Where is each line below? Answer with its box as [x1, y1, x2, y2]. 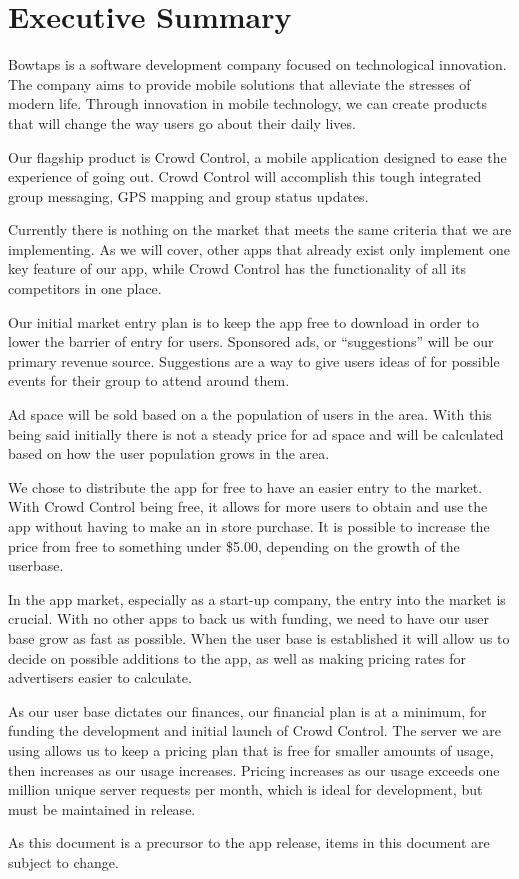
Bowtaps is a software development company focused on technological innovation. [8, 54, 507, 75]
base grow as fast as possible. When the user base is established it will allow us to [8, 627, 510, 648]
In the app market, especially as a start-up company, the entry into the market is [8, 588, 506, 609]
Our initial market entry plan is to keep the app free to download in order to [8, 311, 479, 332]
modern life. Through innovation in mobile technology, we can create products [8, 93, 487, 114]
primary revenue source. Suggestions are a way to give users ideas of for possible [8, 350, 500, 371]
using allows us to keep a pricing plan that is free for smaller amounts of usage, [8, 739, 494, 760]
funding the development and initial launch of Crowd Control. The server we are [8, 720, 502, 741]
